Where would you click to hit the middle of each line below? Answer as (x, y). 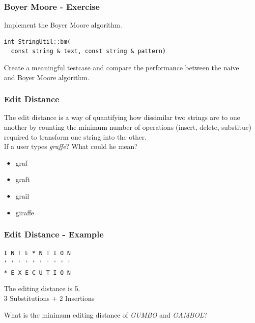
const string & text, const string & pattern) (88, 51)
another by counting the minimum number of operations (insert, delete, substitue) (128, 127)
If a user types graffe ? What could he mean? (71, 146)
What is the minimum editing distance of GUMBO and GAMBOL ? (106, 314)
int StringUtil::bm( (38, 42)
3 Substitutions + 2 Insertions (49, 298)
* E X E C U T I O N (38, 273)
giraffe (25, 212)
